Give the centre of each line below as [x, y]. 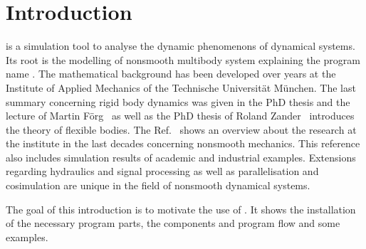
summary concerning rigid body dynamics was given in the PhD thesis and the [178, 101]
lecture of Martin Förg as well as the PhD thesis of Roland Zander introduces [180, 116]
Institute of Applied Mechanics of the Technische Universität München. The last [181, 87]
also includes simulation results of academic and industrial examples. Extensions [181, 157]
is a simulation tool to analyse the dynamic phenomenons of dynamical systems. [181, 46]
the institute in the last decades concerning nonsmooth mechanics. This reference [183, 143]
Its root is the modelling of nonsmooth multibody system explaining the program [183, 59]
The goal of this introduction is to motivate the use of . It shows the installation [181, 209]
